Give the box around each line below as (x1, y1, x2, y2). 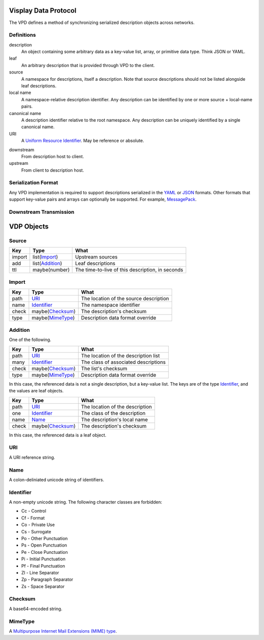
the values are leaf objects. (9, 388, 64, 394)
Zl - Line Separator (21, 570, 60, 575)
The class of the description (81, 410, 146, 416)
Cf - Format (21, 515, 45, 521)
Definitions (9, 32, 36, 39)
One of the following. (9, 337, 51, 343)
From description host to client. (21, 153, 84, 159)
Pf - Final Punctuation (21, 563, 66, 569)
